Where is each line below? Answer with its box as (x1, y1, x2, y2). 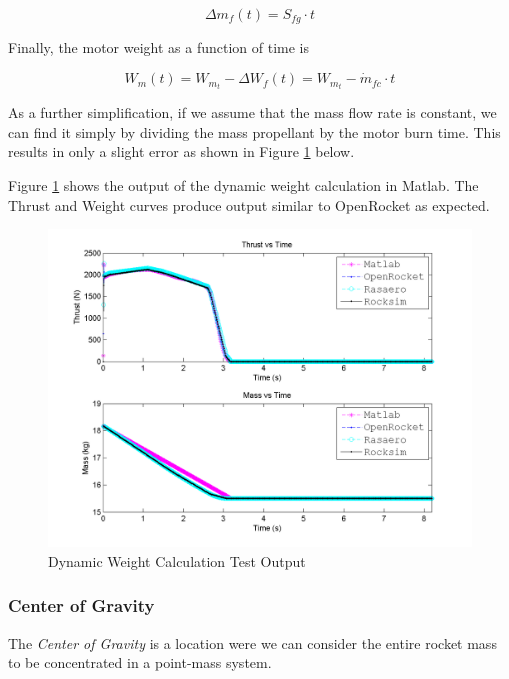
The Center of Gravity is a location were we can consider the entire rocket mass (8, 632, 497, 653)
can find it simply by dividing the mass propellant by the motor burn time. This (8, 121, 501, 142)
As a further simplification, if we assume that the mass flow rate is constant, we (8, 102, 497, 123)
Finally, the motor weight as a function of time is (8, 37, 309, 58)
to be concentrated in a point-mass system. (8, 652, 272, 673)
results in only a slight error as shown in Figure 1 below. (8, 141, 355, 162)
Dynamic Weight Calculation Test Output (48, 550, 306, 571)
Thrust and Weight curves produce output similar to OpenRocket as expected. (8, 194, 490, 215)
